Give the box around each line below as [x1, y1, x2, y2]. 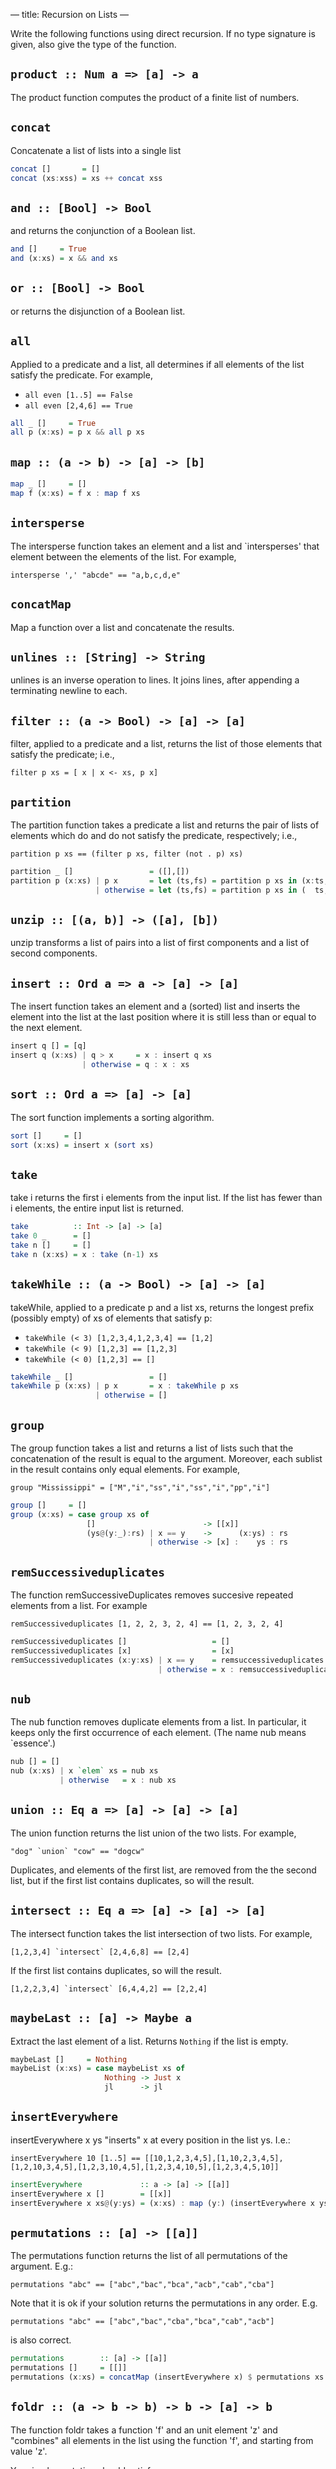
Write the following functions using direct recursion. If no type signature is [10, 28, 316, 39]
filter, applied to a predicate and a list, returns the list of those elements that [10, 738, 323, 750]
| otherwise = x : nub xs [59, 1775, 177, 1786]
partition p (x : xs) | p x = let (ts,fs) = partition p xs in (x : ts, [10, 875, 329, 886]
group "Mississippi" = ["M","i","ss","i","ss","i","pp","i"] [10, 1482, 271, 1493]
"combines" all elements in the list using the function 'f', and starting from [10, 2434, 314, 2446]
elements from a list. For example [10, 1600, 148, 1612]
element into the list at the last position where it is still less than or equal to [10, 1011, 317, 1023]
